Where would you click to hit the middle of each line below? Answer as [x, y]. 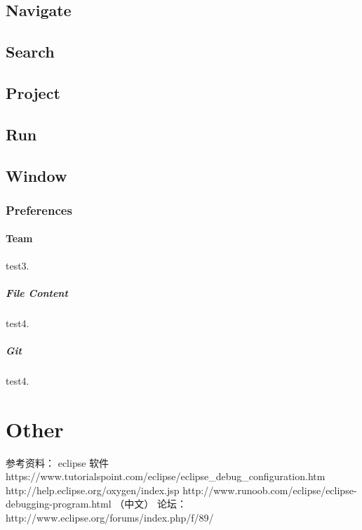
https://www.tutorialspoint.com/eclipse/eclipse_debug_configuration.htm [166, 476]
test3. [18, 265]
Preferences [39, 210]
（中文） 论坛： [150, 504]
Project [33, 92]
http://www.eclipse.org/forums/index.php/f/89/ [110, 517]
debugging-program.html [59, 504]
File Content [37, 292]
